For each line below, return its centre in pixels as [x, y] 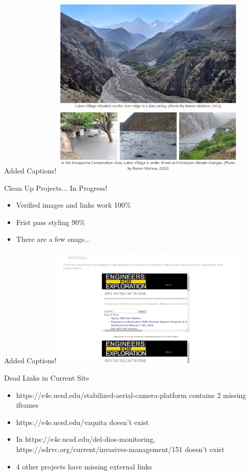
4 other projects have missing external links [84, 466]
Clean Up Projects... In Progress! [56, 187]
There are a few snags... [53, 239]
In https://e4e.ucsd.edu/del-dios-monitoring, [86, 439]
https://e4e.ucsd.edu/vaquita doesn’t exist [82, 422]
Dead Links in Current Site [47, 378]
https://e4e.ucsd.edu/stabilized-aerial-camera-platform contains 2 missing [131, 395]
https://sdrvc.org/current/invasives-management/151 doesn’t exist [120, 449]
